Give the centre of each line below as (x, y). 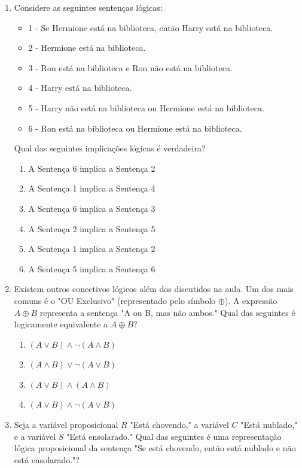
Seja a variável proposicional (66, 425)
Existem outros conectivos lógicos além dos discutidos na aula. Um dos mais (154, 289)
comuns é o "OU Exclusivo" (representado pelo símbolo (115, 300)
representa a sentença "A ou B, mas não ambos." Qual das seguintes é (167, 312)
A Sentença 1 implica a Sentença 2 (92, 249)
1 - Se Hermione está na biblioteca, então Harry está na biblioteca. (151, 27)
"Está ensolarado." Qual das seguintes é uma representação (174, 436)
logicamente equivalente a (61, 324)
